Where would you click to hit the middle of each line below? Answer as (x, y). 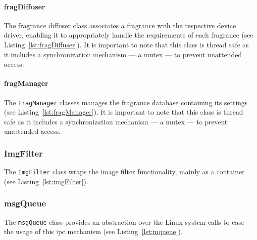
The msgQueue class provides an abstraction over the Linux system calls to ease (124, 221)
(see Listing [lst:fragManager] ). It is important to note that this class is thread (124, 112)
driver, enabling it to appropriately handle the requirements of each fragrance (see (128, 35)
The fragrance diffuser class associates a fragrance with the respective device (120, 25)
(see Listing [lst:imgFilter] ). (46, 181)
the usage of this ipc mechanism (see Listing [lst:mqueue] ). (93, 231)
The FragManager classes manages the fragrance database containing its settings (126, 102)
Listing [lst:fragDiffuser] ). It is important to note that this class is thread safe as (127, 44)
